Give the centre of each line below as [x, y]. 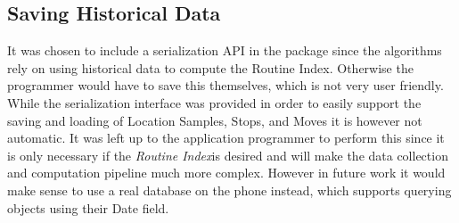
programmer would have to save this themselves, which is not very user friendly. [225, 85]
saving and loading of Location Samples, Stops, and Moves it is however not [215, 120]
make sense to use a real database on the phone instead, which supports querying [229, 190]
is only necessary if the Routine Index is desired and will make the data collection [228, 155]
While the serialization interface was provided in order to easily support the [214, 102]
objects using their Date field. [88, 207]
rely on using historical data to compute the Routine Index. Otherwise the [210, 67]
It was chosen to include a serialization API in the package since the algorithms [225, 50]
